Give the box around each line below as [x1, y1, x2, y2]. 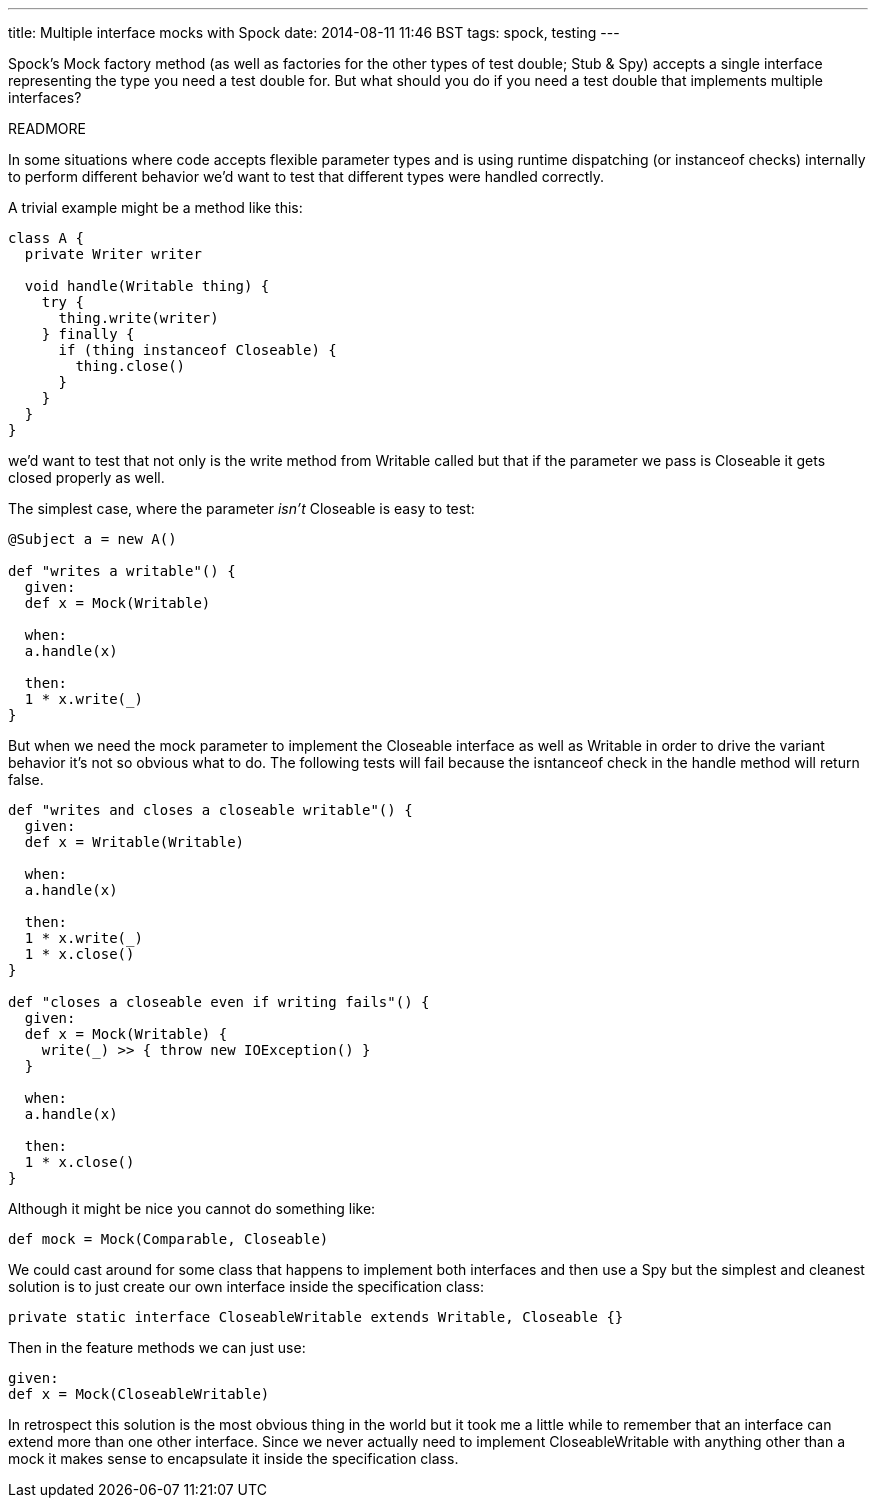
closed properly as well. [8, 469, 165, 486]
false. [8, 771, 44, 788]
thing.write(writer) [58, 310, 219, 326]
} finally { [41, 326, 135, 342]
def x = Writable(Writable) [24, 834, 245, 850]
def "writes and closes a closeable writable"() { [8, 802, 413, 818]
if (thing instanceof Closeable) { [58, 342, 337, 358]
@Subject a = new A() [8, 531, 177, 547]
